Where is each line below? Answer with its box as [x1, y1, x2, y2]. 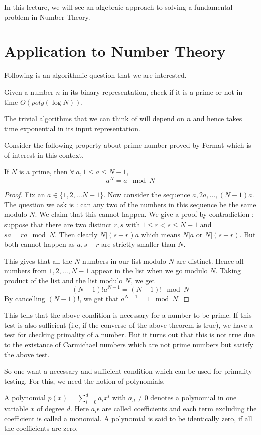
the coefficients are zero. [4, 423, 78, 433]
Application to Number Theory [4, 41, 226, 61]
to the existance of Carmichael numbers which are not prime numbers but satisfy [4, 339, 253, 349]
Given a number [4, 86, 54, 97]
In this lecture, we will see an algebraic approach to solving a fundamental [4, 2, 233, 12]
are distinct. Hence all [176, 255, 244, 266]
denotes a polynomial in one [150, 392, 237, 403]
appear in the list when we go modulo [91, 265, 208, 276]
